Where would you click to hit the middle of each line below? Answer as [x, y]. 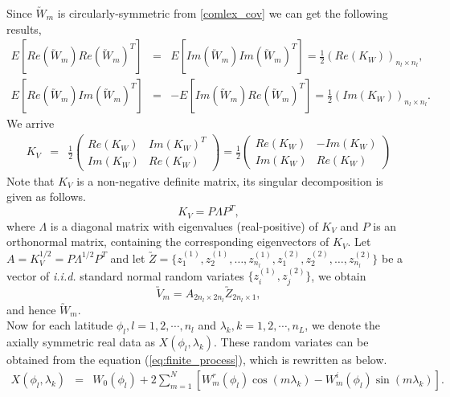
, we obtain [339, 275]
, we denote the [343, 325]
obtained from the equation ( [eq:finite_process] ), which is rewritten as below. [197, 360]
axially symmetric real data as [81, 342]
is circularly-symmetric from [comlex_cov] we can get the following [223, 13]
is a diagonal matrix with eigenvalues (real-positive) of [184, 225]
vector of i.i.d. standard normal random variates [125, 275]
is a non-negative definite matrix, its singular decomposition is [230, 180]
